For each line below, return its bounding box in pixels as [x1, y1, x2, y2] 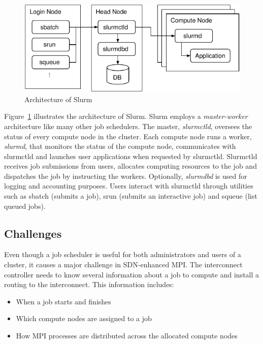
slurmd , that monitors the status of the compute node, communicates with [4, 141, 236, 151]
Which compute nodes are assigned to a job [16, 313, 152, 324]
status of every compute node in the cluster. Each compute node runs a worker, [4, 131, 252, 141]
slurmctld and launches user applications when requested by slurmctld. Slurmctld [4, 150, 257, 161]
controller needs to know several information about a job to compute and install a [4, 269, 259, 279]
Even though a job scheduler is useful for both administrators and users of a [4, 249, 241, 260]
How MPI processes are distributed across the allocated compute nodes [16, 330, 238, 341]
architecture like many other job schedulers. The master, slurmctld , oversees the [4, 120, 252, 131]
